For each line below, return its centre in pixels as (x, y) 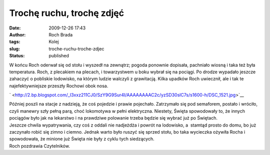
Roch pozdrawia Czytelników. (39, 146)
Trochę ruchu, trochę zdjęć (67, 13)
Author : (17, 34)
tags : (15, 42)
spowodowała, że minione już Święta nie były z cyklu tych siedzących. (82, 139)
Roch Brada (61, 34)
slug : (14, 49)
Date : (15, 28)
